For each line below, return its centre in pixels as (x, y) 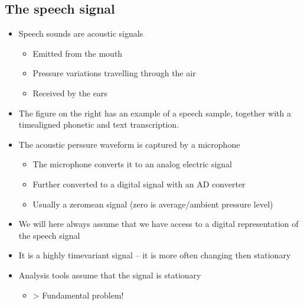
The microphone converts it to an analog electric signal (133, 164)
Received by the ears (70, 93)
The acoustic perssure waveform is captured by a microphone (129, 144)
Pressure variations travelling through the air (114, 73)
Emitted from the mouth (78, 53)
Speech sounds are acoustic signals (81, 33)
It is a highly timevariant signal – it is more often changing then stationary (155, 255)
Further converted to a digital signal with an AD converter (139, 184)
